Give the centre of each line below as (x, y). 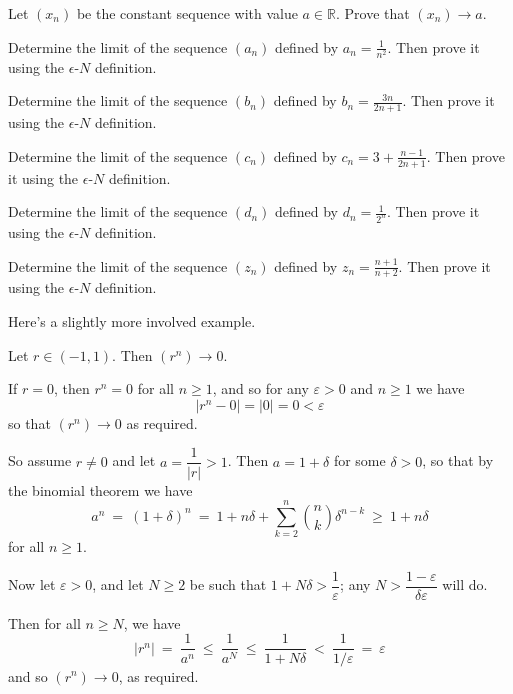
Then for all (44, 622)
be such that (228, 584)
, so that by (458, 460)
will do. (465, 584)
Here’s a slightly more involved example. (132, 321)
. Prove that (373, 13)
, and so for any (260, 388)
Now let (32, 584)
